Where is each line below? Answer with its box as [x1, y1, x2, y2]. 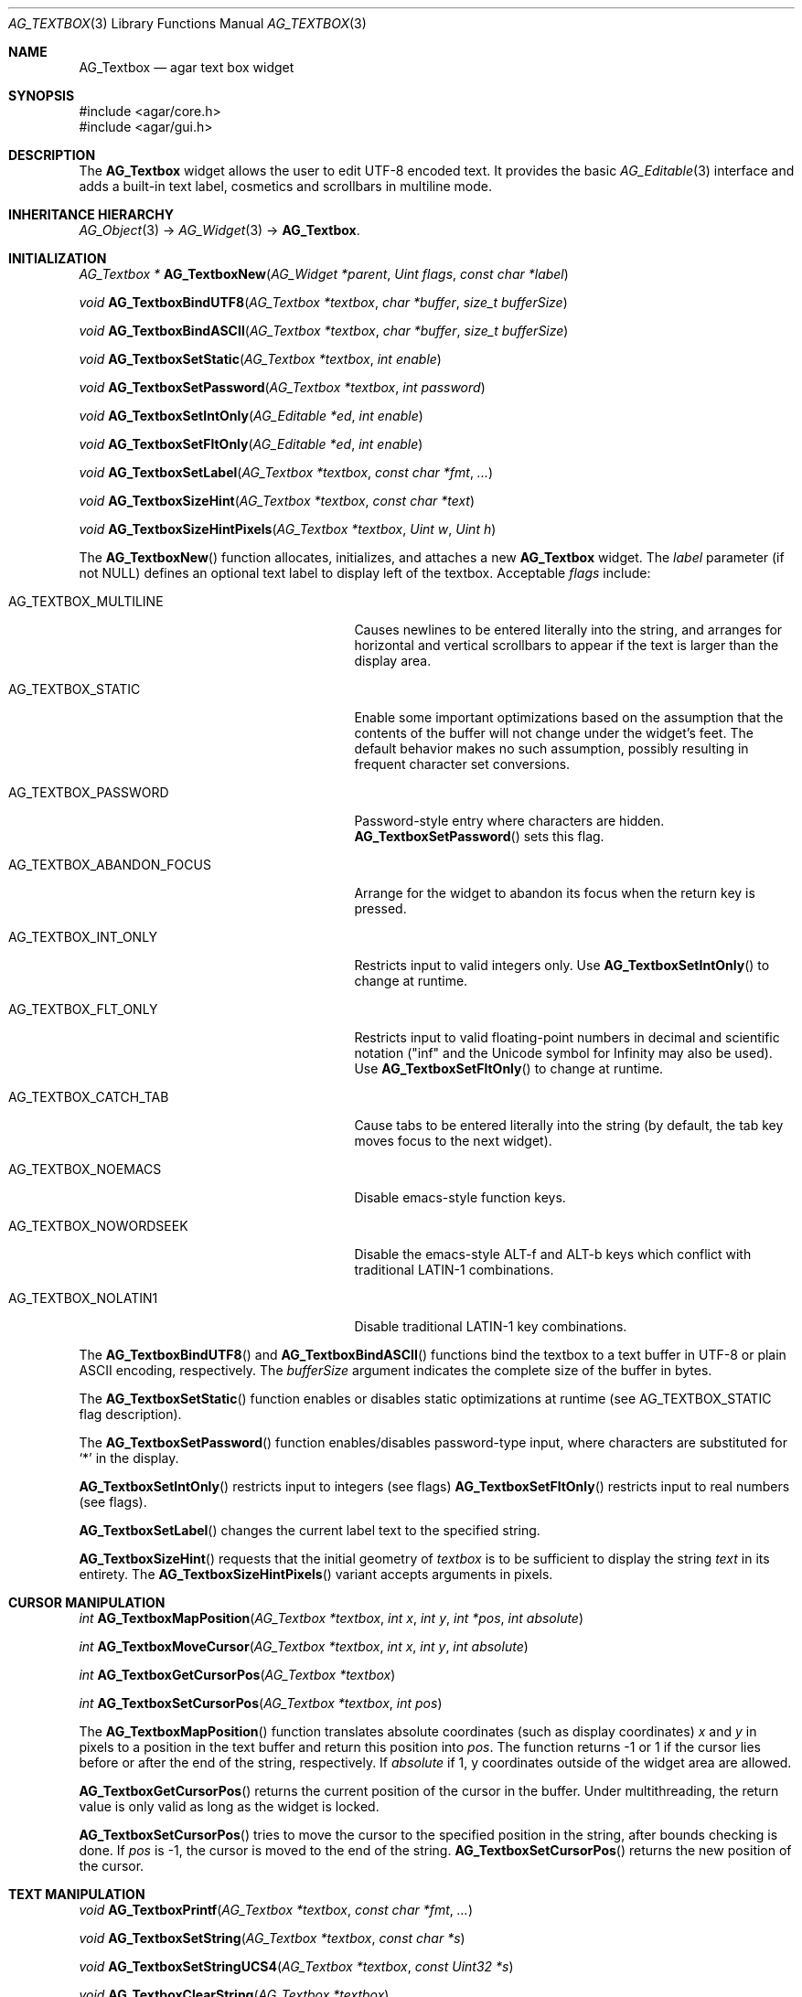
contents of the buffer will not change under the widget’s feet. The [354, 725, 754, 741]
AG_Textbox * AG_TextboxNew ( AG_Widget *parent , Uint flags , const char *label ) [79, 266, 569, 282]
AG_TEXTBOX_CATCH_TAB [8, 1089, 169, 1105]
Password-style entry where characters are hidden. [354, 813, 665, 828]
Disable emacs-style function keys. [354, 1190, 566, 1205]
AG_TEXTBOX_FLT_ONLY [8, 1001, 158, 1017]
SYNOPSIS [8, 88, 75, 103]
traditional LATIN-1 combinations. [354, 1262, 554, 1277]
